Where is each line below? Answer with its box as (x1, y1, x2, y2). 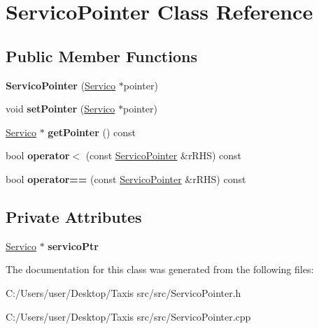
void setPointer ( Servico (6, 101, 115, 116)
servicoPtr (48, 238, 99, 253)
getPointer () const (48, 124, 136, 139)
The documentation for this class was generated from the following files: (6, 262, 314, 277)
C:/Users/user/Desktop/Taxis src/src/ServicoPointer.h (6, 285, 241, 300)
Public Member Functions (6, 45, 197, 66)
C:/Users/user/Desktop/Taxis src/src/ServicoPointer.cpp (6, 309, 251, 323)
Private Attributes (6, 205, 142, 227)
